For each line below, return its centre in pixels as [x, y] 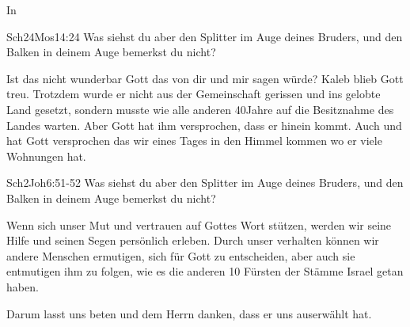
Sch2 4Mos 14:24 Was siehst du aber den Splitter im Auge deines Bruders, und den [205, 36]
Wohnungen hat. [46, 156]
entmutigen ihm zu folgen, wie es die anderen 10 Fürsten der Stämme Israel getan [205, 271]
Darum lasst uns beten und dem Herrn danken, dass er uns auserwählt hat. [189, 313]
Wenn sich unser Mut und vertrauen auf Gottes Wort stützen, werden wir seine [199, 224]
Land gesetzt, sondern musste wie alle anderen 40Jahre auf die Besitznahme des [200, 109]
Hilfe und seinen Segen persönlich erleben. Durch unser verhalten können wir [193, 240]
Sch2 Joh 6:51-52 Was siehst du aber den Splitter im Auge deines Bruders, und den [205, 183]
